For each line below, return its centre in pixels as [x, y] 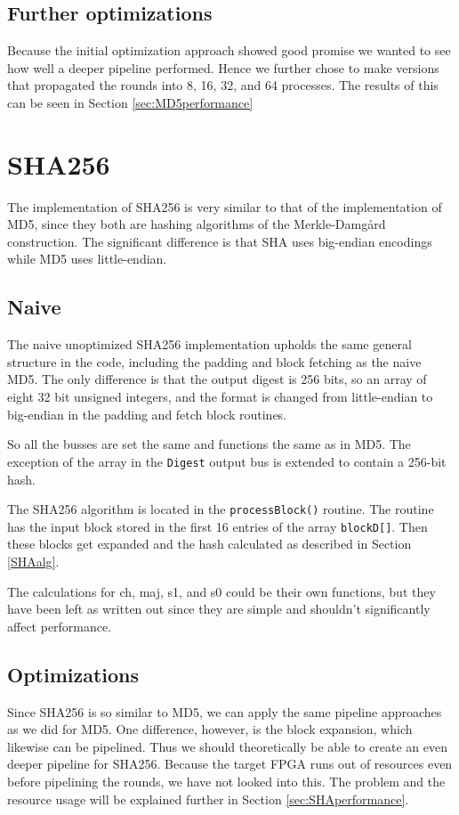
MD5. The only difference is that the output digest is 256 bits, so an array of [217, 379]
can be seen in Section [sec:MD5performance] [130, 102]
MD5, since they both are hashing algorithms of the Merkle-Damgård [197, 224]
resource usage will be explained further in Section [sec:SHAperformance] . [208, 799]
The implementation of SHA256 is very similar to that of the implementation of [225, 206]
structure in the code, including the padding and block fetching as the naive [214, 361]
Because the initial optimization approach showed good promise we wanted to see [229, 50]
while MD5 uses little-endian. [87, 259]
